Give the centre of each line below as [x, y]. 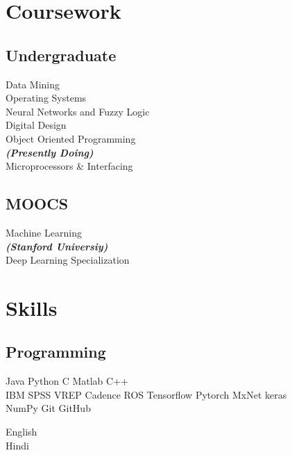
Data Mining [33, 84]
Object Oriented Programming [71, 138]
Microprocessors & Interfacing [69, 166]
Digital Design [36, 125]
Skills [32, 307]
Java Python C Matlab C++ [67, 381]
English [22, 432]
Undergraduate [61, 55]
